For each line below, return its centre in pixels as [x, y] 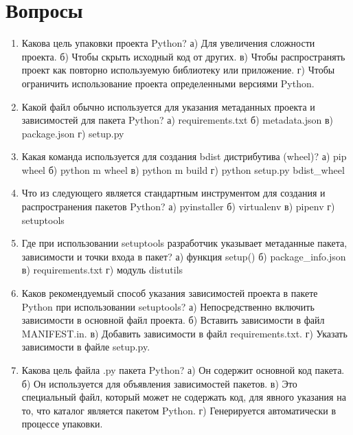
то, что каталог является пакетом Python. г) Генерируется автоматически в [179, 410]
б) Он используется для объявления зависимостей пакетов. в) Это [159, 383]
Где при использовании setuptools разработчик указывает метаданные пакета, [184, 243]
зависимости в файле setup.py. [86, 347]
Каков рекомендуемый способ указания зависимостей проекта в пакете [170, 293]
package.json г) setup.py [73, 133]
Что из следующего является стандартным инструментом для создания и [173, 193]
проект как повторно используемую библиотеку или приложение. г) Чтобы [178, 70]
